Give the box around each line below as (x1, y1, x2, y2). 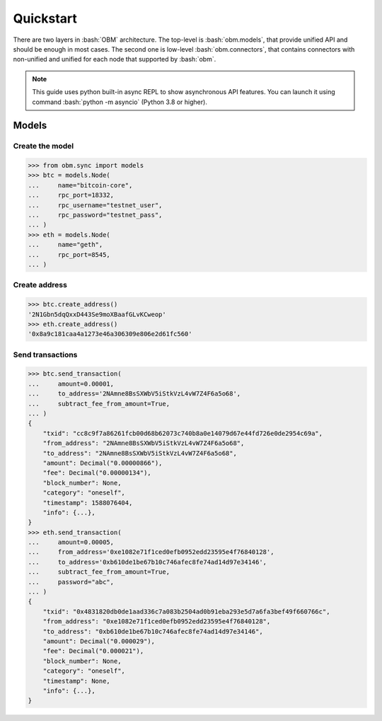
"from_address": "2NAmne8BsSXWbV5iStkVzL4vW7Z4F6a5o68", (42, 439, 245, 447)
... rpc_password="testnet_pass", (28, 211, 163, 219)
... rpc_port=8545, (28, 250, 111, 258)
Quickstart (13, 11, 78, 26)
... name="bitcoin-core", (28, 181, 133, 189)
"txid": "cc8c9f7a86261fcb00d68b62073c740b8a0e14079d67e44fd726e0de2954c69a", (42, 429, 323, 437)
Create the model (13, 142, 74, 151)
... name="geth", (28, 241, 103, 249)
